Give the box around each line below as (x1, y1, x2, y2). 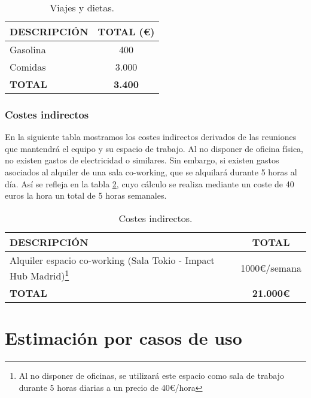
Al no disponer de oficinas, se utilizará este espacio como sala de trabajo (19, 369, 284, 382)
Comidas (10, 60, 46, 74)
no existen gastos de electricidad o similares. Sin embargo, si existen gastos (5, 154, 279, 166)
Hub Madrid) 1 (10, 266, 69, 283)
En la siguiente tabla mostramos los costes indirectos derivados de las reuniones (5, 130, 297, 143)
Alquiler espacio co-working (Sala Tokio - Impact (10, 253, 215, 267)
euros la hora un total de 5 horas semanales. (5, 189, 167, 202)
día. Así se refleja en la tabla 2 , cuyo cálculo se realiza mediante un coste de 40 (5, 177, 294, 190)
